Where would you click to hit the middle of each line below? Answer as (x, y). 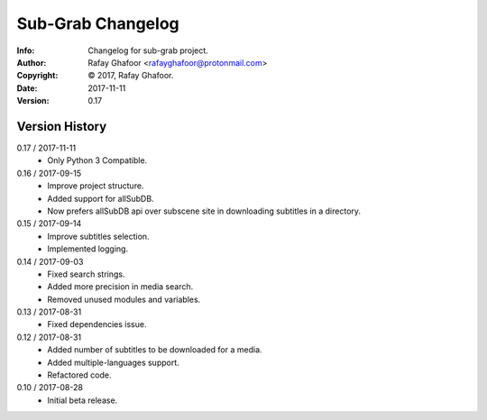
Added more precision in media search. (120, 287)
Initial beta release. (83, 400)
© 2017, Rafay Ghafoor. (131, 76)
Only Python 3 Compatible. (97, 160)
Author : (32, 62)
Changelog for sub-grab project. (148, 50)
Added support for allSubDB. (101, 198)
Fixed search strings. (86, 274)
